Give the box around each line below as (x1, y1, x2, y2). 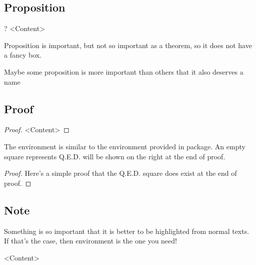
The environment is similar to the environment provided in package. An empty (4, 141, 245, 151)
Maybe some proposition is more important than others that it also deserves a (4, 66, 243, 77)
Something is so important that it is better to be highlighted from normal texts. (4, 225, 249, 236)
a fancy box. (4, 50, 42, 60)
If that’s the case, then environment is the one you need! (4, 235, 177, 246)
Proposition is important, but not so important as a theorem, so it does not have (4, 40, 252, 50)
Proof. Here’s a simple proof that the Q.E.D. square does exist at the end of (4, 168, 237, 178)
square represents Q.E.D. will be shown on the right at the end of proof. (4, 151, 225, 161)
